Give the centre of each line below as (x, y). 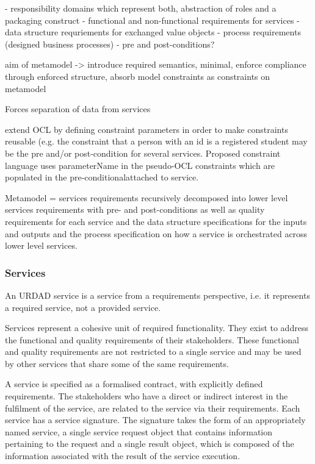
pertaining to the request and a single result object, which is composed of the (150, 444)
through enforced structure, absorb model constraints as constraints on (138, 76)
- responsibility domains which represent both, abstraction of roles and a (141, 8)
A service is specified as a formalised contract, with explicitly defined (134, 384)
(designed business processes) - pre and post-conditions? (110, 44)
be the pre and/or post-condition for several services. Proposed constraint (143, 153)
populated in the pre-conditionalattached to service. (102, 177)
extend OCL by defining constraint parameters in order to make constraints (147, 129)
